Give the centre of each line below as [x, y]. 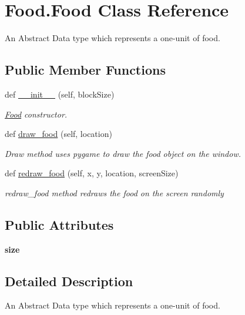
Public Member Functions [85, 70]
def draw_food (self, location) [58, 134]
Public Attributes [59, 224]
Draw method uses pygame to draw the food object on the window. [123, 153]
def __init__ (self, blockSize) [60, 94]
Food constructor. [36, 114]
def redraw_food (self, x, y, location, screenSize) [92, 173]
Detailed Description [69, 281]
